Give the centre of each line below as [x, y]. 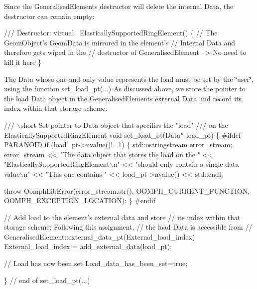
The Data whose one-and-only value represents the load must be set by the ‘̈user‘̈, [129, 79]
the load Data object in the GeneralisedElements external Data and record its [123, 98]
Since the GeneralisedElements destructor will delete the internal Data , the [119, 6]
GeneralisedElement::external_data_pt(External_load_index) [100, 236]
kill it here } [23, 62]
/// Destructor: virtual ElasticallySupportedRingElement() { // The [111, 33]
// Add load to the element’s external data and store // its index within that [122, 217]
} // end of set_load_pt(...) [47, 280]
